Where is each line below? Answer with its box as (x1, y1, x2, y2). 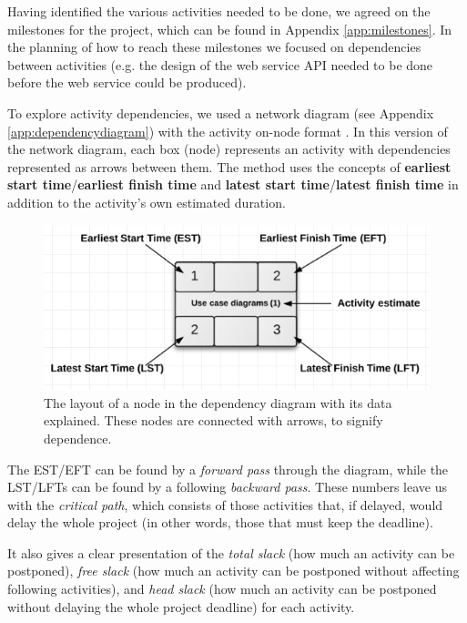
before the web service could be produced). (7, 73, 247, 92)
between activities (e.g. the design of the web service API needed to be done (7, 55, 433, 74)
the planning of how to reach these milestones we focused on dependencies (7, 37, 421, 56)
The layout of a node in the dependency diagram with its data (44, 393, 392, 412)
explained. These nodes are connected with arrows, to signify (44, 411, 383, 430)
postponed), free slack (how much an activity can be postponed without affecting (7, 561, 460, 580)
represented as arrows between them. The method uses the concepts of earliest (7, 157, 452, 176)
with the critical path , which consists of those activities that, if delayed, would (7, 495, 443, 514)
